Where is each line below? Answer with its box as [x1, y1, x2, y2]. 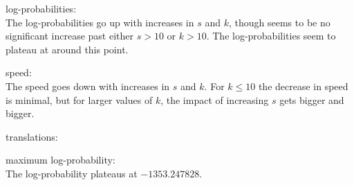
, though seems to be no [228, 15, 330, 29]
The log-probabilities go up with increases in [6, 15, 194, 29]
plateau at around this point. [6, 42, 129, 56]
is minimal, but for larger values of [6, 92, 153, 107]
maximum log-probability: [6, 152, 115, 167]
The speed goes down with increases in [6, 78, 170, 93]
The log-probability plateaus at [6, 166, 138, 180]
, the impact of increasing [160, 92, 269, 107]
